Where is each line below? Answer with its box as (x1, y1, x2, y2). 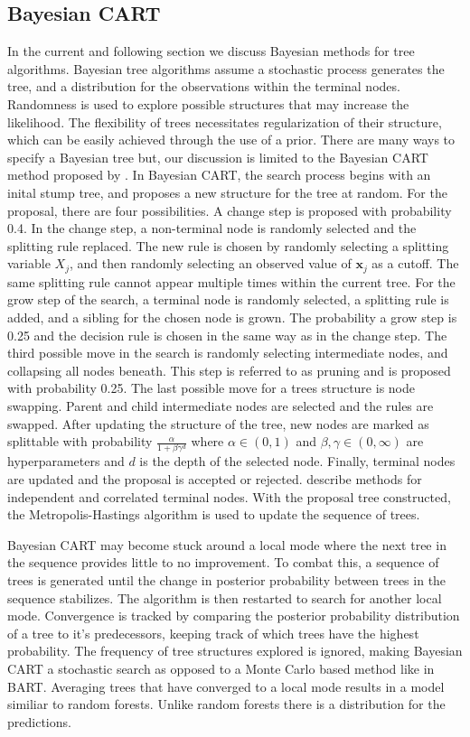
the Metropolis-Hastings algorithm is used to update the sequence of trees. (7, 505, 420, 524)
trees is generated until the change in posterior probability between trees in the (7, 571, 446, 589)
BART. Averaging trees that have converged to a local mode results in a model (7, 676, 445, 695)
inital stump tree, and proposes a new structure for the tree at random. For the (7, 182, 447, 201)
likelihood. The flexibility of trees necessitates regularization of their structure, (7, 112, 442, 131)
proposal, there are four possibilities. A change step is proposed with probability (7, 201, 452, 219)
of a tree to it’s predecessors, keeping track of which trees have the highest (7, 623, 419, 642)
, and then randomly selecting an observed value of (69, 254, 352, 273)
